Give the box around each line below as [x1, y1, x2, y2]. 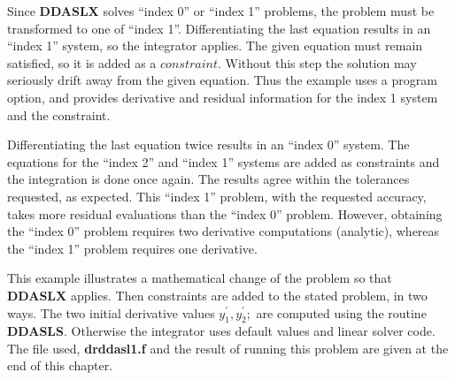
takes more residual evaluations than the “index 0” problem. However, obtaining [7, 204, 443, 223]
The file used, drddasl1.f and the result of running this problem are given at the [7, 338, 449, 357]
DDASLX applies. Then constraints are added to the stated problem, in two [7, 285, 428, 304]
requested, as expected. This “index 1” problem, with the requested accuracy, [7, 186, 427, 205]
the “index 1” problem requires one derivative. [7, 239, 258, 257]
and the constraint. [7, 105, 111, 124]
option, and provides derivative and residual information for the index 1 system [7, 87, 438, 106]
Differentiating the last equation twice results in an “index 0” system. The [7, 135, 410, 154]
